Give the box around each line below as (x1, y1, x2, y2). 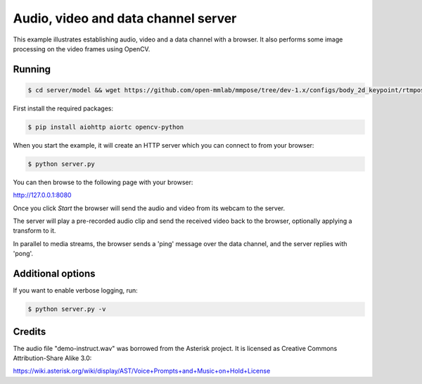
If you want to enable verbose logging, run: (13, 286, 139, 295)
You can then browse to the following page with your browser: (13, 178, 193, 186)
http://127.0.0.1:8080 (13, 191, 72, 200)
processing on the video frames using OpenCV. (13, 44, 151, 53)
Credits (13, 326, 46, 338)
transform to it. (13, 226, 56, 235)
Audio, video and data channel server (13, 11, 237, 26)
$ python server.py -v (27, 305, 106, 313)
